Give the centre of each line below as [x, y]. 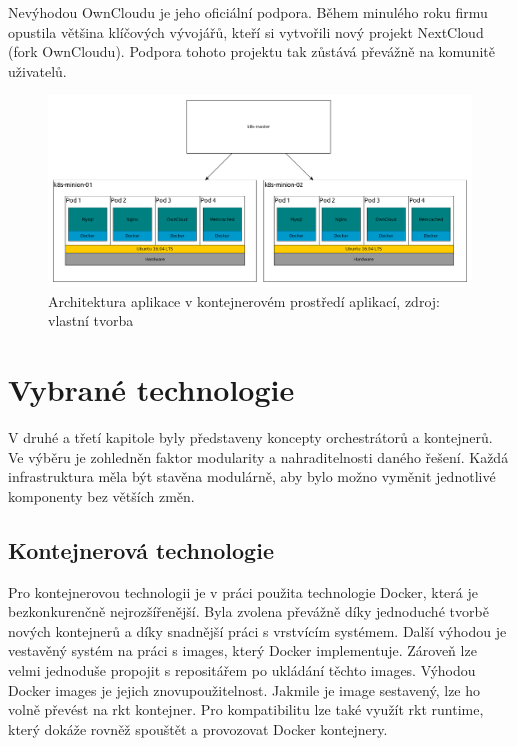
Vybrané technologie [151, 389]
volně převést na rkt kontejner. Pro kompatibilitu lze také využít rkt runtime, [246, 709]
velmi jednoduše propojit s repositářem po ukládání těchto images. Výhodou [242, 669]
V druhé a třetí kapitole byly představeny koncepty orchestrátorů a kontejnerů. [250, 436]
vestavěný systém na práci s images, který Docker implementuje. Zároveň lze [242, 650]
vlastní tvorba [91, 320]
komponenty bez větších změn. [101, 495]
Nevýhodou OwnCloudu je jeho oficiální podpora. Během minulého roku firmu [248, 12]
